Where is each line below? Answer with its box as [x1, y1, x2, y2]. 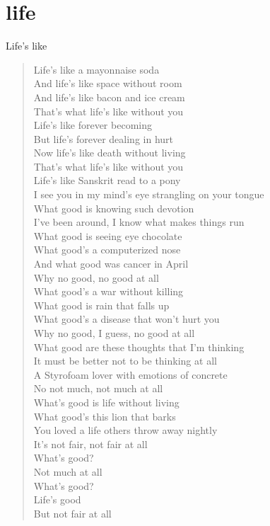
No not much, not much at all [33, 381, 163, 396]
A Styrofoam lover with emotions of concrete [33, 367, 228, 382]
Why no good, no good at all [33, 270, 159, 285]
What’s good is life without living [33, 394, 180, 409]
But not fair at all [33, 505, 112, 520]
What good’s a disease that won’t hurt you [33, 311, 220, 326]
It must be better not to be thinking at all [33, 353, 217, 368]
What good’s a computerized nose [33, 242, 181, 257]
